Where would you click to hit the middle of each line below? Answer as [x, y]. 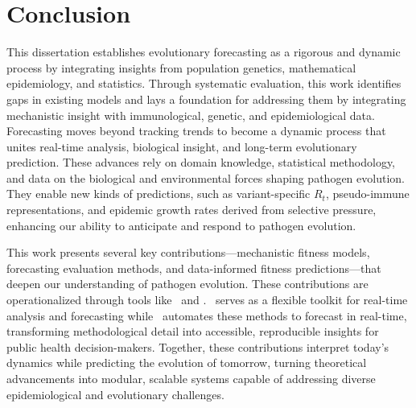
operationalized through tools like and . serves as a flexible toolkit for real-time [207, 300]
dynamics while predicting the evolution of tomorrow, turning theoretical [187, 363]
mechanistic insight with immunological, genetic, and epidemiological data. [191, 115]
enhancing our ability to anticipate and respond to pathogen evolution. [181, 225]
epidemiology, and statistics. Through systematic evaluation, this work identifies [204, 83]
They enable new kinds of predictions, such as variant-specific [159, 194]
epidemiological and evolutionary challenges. [115, 394]
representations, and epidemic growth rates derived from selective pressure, [192, 210]
